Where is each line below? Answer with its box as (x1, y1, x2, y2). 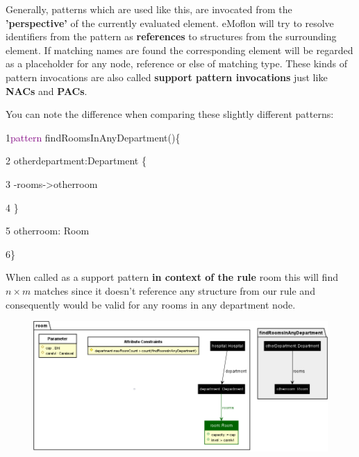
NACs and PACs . (6, 83, 87, 98)
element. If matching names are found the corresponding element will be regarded (6, 42, 353, 57)
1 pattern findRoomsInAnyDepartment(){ (6, 130, 181, 144)
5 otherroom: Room (6, 223, 90, 238)
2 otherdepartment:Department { (6, 153, 147, 168)
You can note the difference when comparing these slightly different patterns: (6, 107, 334, 121)
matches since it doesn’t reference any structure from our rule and (33, 283, 315, 298)
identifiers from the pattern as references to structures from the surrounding (6, 29, 337, 44)
